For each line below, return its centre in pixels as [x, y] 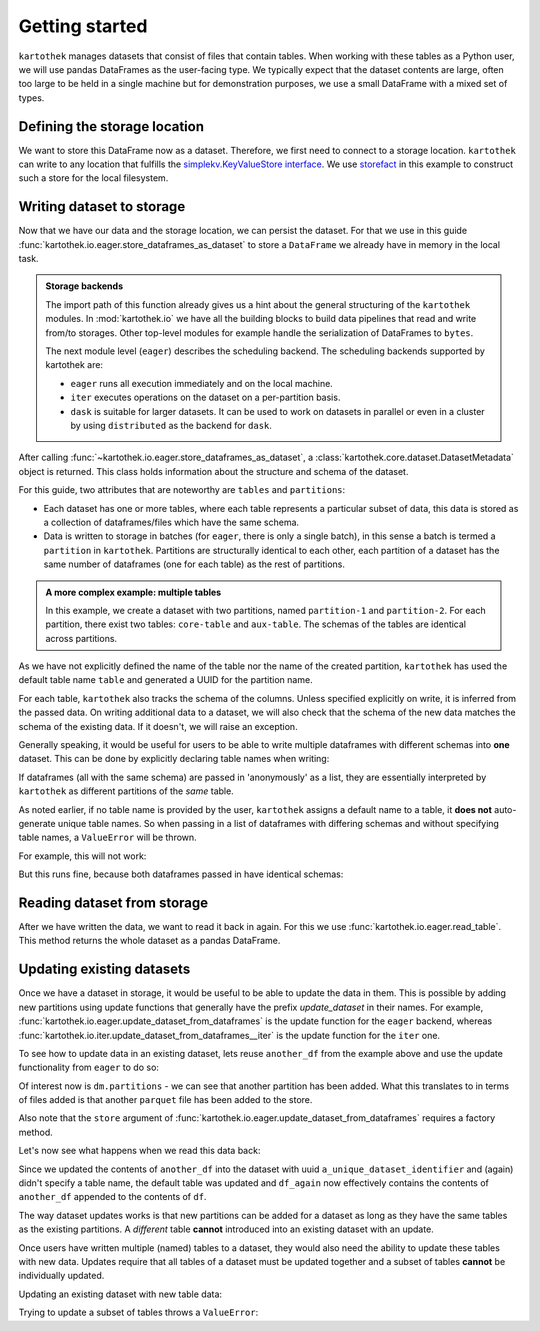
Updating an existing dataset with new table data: [120, 1294]
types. [31, 97]
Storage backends [84, 286]
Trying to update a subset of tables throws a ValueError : [138, 1312]
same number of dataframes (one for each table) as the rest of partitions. [194, 564]
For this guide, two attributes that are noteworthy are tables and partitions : [182, 490]
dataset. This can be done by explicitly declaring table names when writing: [174, 759]
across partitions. [81, 638]
